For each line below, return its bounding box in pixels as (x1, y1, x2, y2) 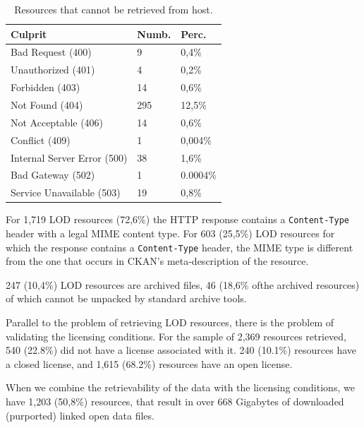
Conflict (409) (11, 132, 71, 147)
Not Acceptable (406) (11, 114, 104, 129)
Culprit (11, 26, 47, 41)
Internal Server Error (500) (11, 150, 128, 165)
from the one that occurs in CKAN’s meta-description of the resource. (6, 254, 309, 268)
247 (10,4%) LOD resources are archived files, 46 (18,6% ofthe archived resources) (6, 277, 360, 292)
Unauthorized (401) (11, 62, 95, 77)
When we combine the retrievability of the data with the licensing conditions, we (6, 380, 355, 395)
